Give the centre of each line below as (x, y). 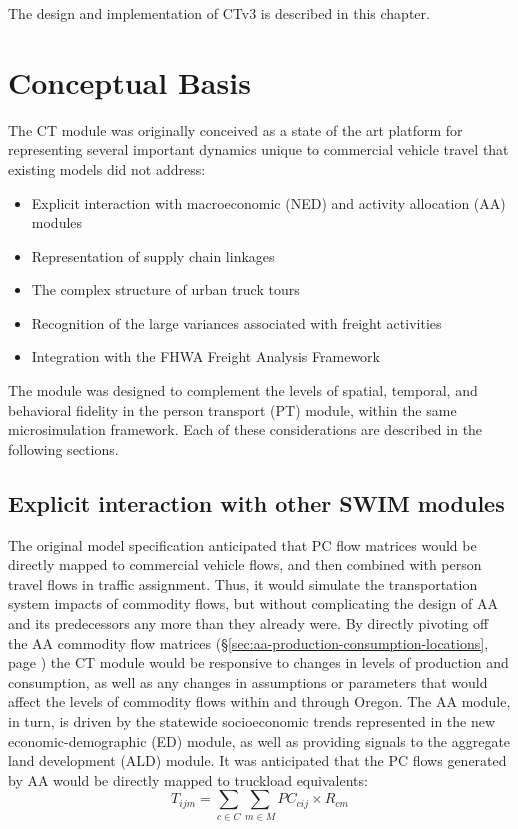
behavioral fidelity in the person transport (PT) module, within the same (232, 409)
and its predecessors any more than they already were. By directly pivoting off (248, 623)
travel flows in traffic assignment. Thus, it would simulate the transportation (243, 583)
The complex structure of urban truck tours (165, 289)
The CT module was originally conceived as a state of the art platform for (235, 129)
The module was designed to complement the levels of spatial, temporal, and (243, 390)
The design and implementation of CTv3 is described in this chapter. (219, 13)
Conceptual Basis (129, 81)
